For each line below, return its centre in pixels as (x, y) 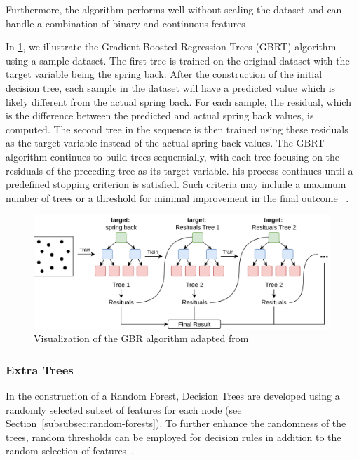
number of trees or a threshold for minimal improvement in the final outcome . (177, 197)
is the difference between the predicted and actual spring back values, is (160, 115)
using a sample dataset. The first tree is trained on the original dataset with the (178, 60)
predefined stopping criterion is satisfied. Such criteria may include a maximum (176, 184)
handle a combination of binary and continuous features (126, 23)
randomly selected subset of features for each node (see (124, 409)
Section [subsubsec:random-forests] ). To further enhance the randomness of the (176, 423)
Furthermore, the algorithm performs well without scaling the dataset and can (174, 9)
